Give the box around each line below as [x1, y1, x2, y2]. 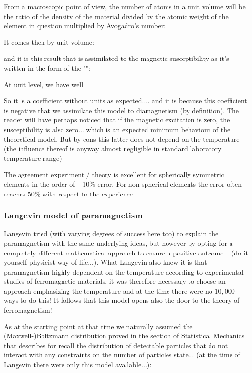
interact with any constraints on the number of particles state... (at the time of [4, 350, 240, 360]
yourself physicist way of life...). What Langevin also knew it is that [4, 257, 207, 267]
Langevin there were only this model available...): [4, 359, 152, 370]
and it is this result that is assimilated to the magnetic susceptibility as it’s [4, 53, 229, 63]
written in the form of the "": [4, 62, 91, 73]
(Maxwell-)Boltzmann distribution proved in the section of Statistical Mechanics [4, 331, 245, 341]
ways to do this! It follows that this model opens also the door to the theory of [4, 295, 240, 305]
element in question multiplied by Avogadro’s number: [4, 20, 166, 31]
